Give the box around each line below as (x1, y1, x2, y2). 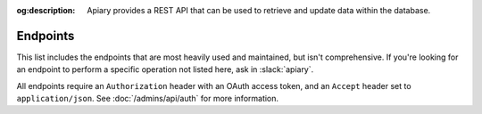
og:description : (16, 5, 76, 15)
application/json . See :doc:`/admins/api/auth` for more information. (16, 94, 279, 104)
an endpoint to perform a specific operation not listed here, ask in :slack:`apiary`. (16, 64, 314, 75)
